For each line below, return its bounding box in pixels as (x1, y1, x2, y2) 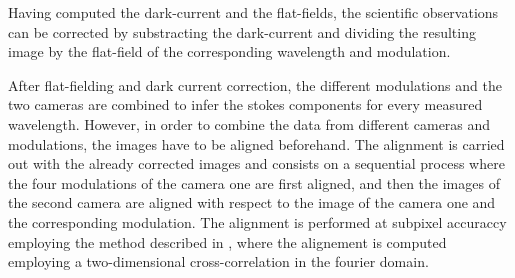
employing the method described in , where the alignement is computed (8, 231, 447, 252)
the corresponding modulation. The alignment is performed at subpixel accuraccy (8, 211, 507, 232)
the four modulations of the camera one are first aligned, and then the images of (8, 172, 500, 193)
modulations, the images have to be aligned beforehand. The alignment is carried (8, 133, 505, 154)
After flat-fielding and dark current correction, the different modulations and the (8, 74, 502, 95)
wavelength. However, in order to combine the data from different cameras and (8, 113, 491, 134)
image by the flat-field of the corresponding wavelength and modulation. (8, 41, 451, 62)
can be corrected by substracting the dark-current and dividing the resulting (8, 21, 476, 42)
